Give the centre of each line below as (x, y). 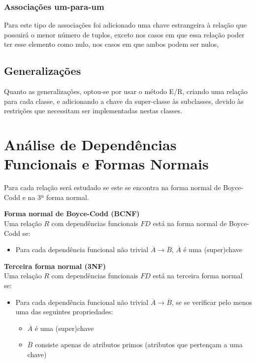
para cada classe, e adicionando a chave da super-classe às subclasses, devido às (124, 101)
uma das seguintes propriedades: (64, 312)
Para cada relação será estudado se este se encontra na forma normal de (112, 187)
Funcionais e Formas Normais (106, 164)
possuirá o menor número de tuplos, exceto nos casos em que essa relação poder (124, 34)
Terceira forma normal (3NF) (55, 266)
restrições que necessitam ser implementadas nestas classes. (93, 111)
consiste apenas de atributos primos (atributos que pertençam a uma (139, 345)
